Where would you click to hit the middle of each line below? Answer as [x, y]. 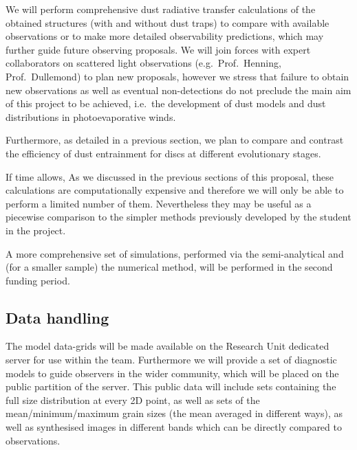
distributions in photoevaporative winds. [91, 116]
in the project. [36, 230]
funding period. [38, 280]
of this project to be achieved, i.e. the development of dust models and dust [166, 103]
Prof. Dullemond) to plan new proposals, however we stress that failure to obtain [177, 76]
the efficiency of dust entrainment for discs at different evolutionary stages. [163, 153]
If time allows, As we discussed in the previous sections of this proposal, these [170, 176]
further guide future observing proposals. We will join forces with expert [158, 49]
